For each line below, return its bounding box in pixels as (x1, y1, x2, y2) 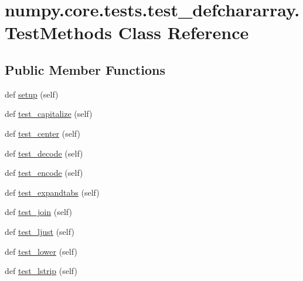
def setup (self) (5, 88, 59, 100)
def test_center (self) (5, 127, 80, 139)
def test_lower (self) (5, 245, 77, 257)
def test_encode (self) (5, 166, 83, 179)
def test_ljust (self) (5, 225, 74, 237)
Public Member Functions (5, 60, 165, 78)
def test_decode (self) (5, 147, 83, 159)
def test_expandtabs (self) (5, 186, 100, 198)
